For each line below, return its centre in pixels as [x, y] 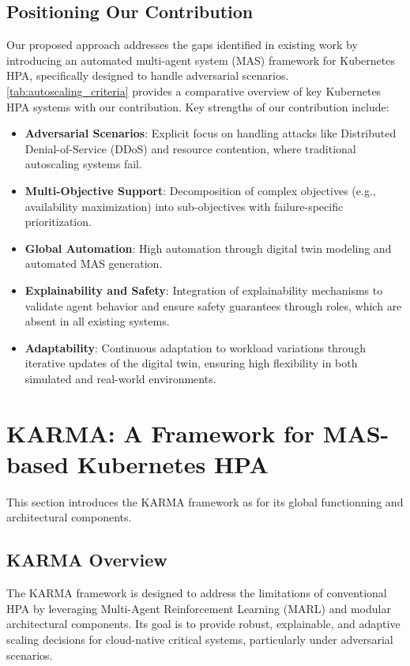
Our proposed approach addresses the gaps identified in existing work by [182, 45]
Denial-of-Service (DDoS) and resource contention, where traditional [190, 148]
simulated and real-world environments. [120, 378]
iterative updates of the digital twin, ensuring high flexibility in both [191, 363]
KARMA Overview [87, 560]
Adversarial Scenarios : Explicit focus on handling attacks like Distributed [211, 133]
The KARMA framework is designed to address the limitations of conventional [197, 593]
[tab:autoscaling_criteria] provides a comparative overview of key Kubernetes [194, 90]
